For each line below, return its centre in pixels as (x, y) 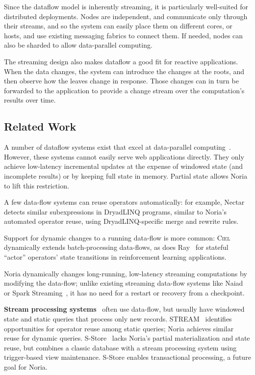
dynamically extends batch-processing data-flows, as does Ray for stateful (116, 247)
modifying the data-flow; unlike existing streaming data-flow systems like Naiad (124, 283)
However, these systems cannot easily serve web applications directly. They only (124, 156)
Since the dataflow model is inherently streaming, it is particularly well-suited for (126, 6)
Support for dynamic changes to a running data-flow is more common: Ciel (117, 237)
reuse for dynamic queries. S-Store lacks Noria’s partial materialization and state (127, 338)
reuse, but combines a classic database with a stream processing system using (120, 347)
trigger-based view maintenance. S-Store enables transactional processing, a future (127, 357)
